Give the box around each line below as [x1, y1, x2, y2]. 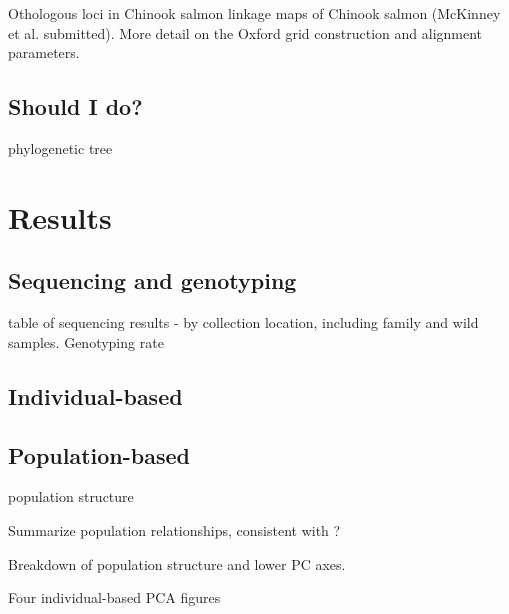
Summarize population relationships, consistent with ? [8, 519, 341, 540]
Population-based [8, 439, 190, 470]
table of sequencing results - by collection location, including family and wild [8, 312, 479, 333]
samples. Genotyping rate [8, 331, 164, 352]
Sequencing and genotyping [8, 265, 297, 296]
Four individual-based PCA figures [8, 587, 221, 608]
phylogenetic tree [8, 137, 113, 158]
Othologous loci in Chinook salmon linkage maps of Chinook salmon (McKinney [8, 3, 501, 23]
